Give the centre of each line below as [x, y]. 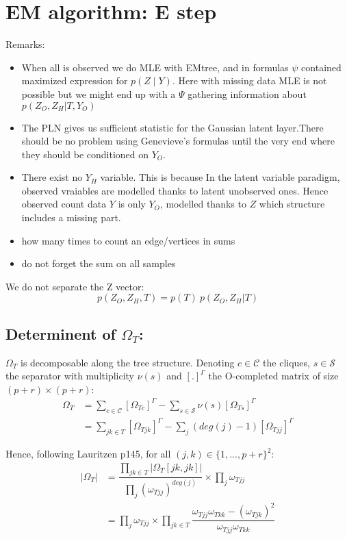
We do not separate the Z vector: [75, 286]
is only [132, 204]
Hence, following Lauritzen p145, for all [88, 454]
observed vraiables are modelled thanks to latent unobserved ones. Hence [175, 190]
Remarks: [25, 44]
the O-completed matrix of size [273, 376]
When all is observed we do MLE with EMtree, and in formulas [155, 67]
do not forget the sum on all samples [99, 263]
